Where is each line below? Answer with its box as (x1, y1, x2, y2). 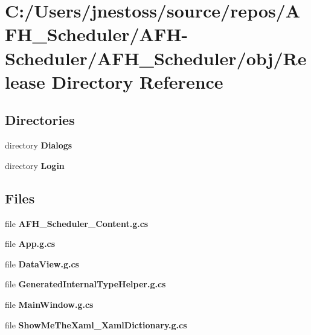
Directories (5, 110, 75, 129)
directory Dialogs (5, 139, 72, 152)
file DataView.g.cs (5, 257, 79, 270)
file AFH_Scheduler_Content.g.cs (5, 217, 149, 229)
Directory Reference (51, 69, 223, 94)
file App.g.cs (5, 237, 56, 250)
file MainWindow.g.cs (5, 298, 94, 310)
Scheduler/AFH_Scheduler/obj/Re (5, 45, 307, 70)
